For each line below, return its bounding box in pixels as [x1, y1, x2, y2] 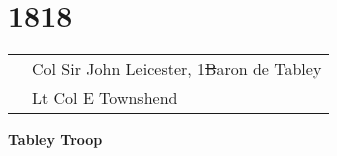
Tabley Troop [8, 129, 103, 150]
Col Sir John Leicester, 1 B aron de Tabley [32, 57, 322, 81]
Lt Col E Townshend [32, 86, 178, 110]
